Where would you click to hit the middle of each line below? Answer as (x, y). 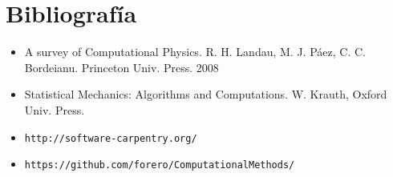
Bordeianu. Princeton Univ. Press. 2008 (122, 67)
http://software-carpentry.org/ (111, 138)
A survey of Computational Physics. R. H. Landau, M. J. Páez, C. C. (195, 52)
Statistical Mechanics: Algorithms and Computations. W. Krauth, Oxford (206, 94)
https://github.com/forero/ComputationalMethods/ (160, 165)
